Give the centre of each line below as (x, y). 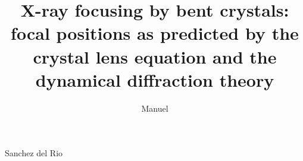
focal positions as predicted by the (155, 33)
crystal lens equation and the (155, 56)
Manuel (155, 108)
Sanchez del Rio (34, 153)
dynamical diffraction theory (155, 79)
